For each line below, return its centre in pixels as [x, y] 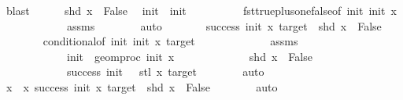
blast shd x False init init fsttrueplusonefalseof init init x [201, 10]
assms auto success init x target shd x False [224, 25]
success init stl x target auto [165, 71]
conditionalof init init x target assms [170, 41]
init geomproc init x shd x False [189, 56]
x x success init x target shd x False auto [142, 86]
